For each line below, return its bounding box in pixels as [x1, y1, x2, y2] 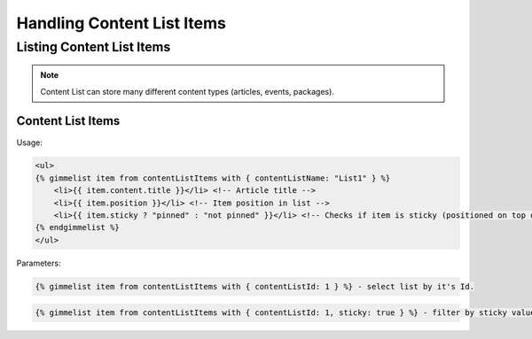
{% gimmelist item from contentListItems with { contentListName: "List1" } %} [35, 173, 391, 183]
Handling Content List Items [16, 13, 226, 33]
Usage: [16, 137, 43, 148]
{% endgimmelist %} [35, 222, 120, 233]
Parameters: [16, 258, 61, 268]
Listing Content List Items [16, 39, 171, 55]
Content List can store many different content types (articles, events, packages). [40, 86, 334, 96]
